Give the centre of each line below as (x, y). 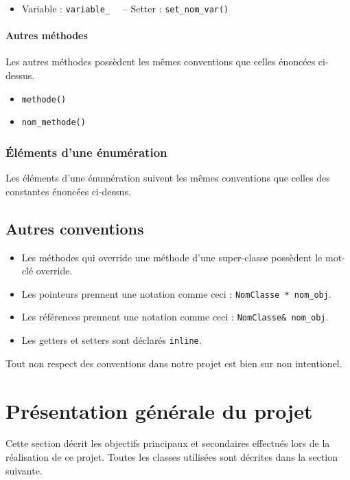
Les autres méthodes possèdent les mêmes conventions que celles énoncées (161, 62)
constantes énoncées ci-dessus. (68, 191)
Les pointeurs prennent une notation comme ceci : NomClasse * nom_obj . (176, 293)
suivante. (24, 470)
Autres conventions (75, 228)
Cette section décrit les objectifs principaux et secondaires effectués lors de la (168, 443)
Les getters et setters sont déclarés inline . (112, 340)
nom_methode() (54, 123)
